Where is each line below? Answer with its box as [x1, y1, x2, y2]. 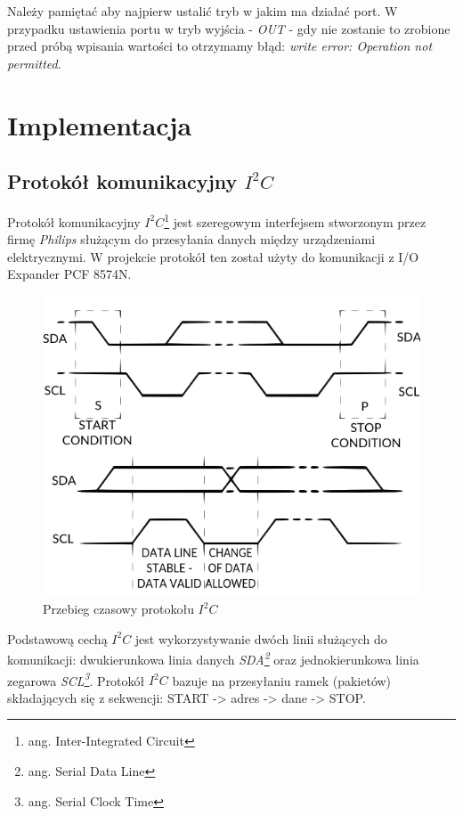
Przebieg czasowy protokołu [43, 600, 194, 618]
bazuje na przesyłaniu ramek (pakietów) [172, 671, 392, 690]
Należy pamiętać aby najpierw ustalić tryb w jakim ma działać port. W [7, 2, 398, 20]
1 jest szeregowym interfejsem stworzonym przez [164, 209, 426, 231]
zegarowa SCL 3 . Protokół [7, 668, 145, 690]
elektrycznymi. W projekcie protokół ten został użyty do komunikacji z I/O [7, 247, 419, 265]
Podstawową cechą [7, 629, 108, 648]
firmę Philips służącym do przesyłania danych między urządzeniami [7, 230, 376, 249]
